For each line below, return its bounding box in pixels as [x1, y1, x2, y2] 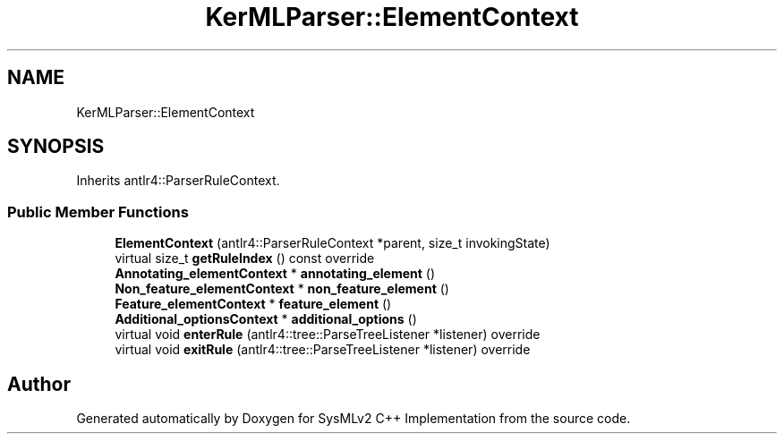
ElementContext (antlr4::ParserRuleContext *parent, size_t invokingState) [115, 235, 550, 251]
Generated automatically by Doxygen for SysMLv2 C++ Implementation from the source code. [76, 411, 631, 427]
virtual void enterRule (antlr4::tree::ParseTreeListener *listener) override [115, 327, 541, 343]
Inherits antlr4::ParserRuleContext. [76, 173, 280, 189]
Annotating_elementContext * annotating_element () [115, 266, 436, 282]
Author [7, 372, 71, 395]
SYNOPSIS [7, 135, 105, 158]
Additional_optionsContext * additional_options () [115, 311, 417, 327]
